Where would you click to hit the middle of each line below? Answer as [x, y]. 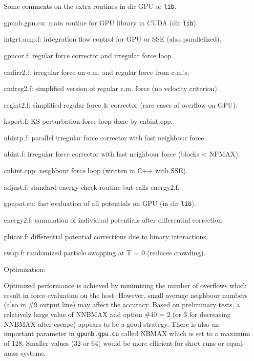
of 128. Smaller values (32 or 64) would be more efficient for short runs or [114, 343]
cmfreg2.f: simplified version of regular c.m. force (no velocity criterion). [112, 88]
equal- [235, 343]
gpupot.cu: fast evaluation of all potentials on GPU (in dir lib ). [100, 203]
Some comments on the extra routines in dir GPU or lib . [90, 6]
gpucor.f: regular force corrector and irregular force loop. [89, 55]
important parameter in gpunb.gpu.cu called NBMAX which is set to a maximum [127, 333]
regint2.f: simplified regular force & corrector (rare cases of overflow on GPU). [121, 104]
